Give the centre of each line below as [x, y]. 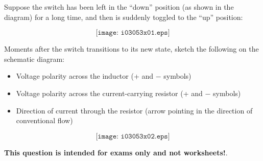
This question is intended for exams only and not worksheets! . [116, 152]
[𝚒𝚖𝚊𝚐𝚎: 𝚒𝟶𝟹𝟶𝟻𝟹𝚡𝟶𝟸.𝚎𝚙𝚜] [133, 136]
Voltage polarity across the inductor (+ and [85, 76]
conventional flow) [44, 120]
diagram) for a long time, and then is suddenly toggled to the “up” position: [124, 17]
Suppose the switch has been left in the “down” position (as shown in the [119, 7]
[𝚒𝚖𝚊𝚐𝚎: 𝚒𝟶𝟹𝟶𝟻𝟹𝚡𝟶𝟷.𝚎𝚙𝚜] [133, 33]
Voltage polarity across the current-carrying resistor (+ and [109, 93]
